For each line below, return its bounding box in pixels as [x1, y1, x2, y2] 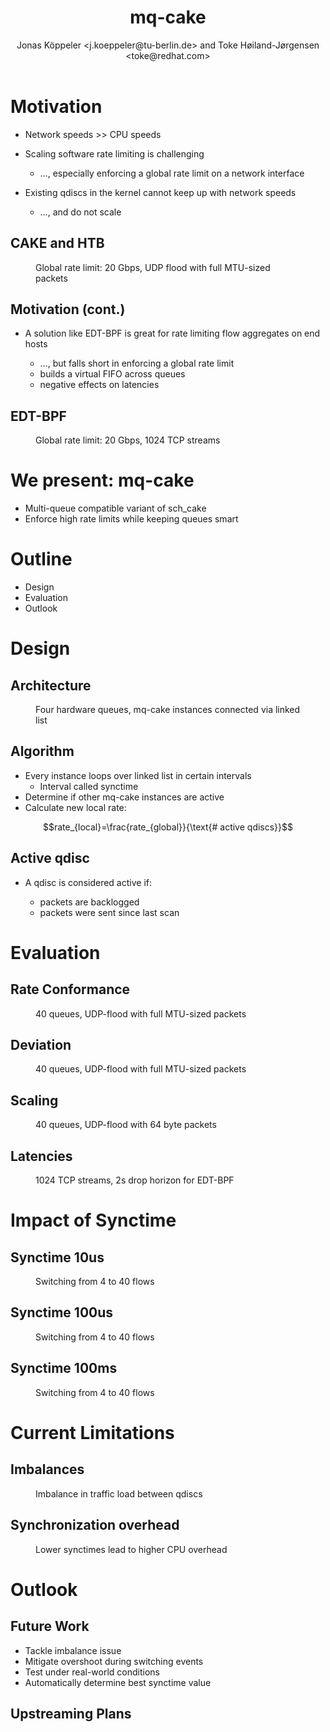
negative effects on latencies [39, 379, 160, 391]
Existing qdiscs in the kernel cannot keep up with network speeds [24, 186, 297, 198]
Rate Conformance [10, 981, 131, 998]
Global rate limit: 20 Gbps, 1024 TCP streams [35, 434, 221, 446]
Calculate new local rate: [24, 801, 127, 813]
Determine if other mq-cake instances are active [24, 791, 225, 803]
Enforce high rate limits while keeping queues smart [24, 513, 239, 525]
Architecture [10, 677, 92, 694]
